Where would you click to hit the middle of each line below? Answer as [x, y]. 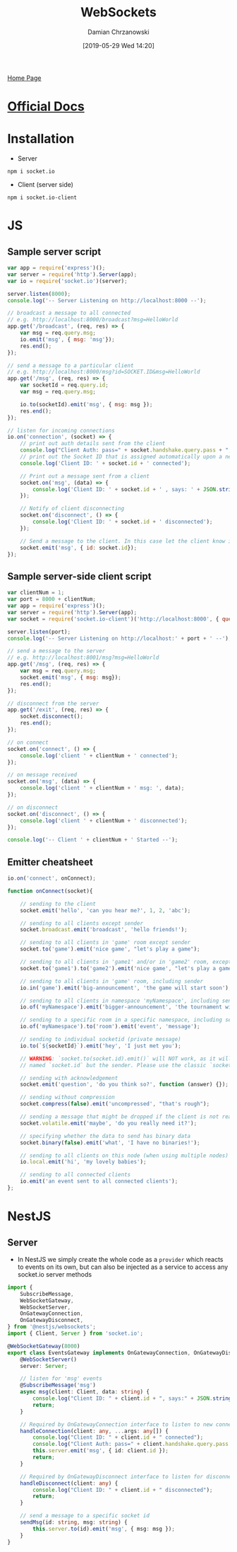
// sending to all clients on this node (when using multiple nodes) [124, 1155]
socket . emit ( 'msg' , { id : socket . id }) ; [79, 548]
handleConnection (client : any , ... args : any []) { [95, 1431]
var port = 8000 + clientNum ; [52, 599]
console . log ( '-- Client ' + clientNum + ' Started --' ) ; [93, 840]
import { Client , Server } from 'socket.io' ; [75, 1334]
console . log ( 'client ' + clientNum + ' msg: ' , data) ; [102, 788]
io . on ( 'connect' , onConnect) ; [52, 878]
